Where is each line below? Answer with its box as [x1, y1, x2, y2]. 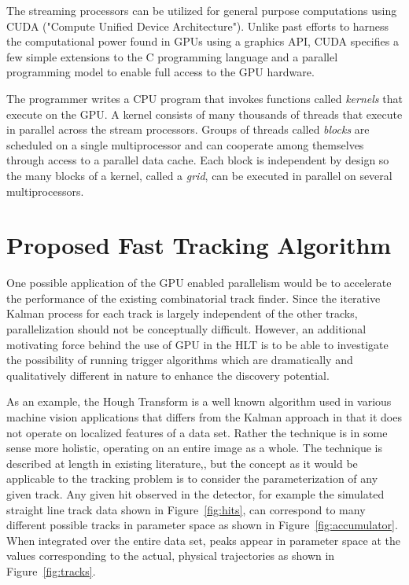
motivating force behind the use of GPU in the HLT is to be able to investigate [6, 336, 389, 352]
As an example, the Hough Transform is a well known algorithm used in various [6, 393, 392, 410]
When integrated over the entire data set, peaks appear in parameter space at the [6, 532, 400, 548]
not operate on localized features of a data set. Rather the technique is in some [6, 424, 388, 440]
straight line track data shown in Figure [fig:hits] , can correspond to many [6, 501, 366, 517]
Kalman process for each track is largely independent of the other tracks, [6, 305, 358, 322]
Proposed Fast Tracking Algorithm [6, 229, 392, 261]
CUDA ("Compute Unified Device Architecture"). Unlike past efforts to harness [6, 17, 389, 34]
